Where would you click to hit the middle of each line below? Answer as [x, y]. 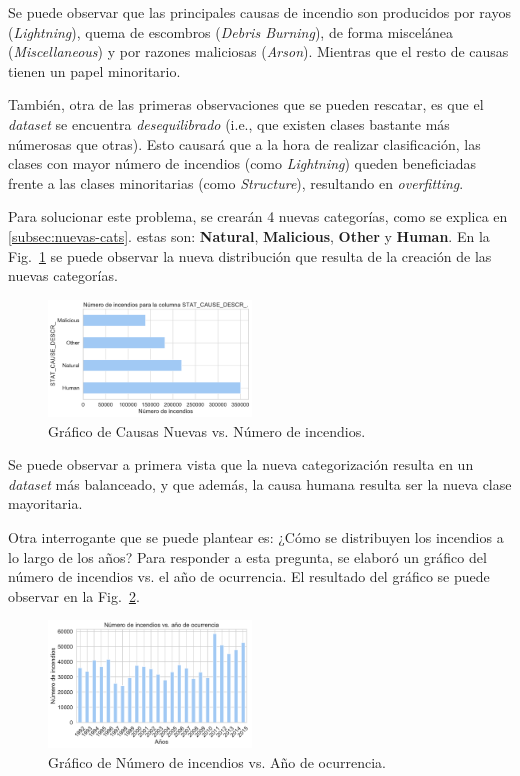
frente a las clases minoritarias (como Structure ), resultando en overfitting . [236, 182]
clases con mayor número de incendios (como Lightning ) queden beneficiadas [242, 163]
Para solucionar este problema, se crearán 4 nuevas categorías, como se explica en [258, 216]
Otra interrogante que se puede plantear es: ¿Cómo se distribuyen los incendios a [256, 536]
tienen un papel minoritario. [94, 70]
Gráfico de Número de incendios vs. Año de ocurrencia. [217, 761]
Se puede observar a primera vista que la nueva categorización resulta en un [241, 464]
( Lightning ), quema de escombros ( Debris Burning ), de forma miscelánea [231, 31]
